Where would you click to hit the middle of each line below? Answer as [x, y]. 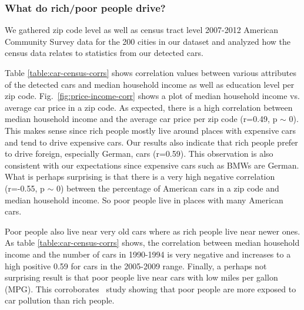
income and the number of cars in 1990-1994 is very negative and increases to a [148, 254]
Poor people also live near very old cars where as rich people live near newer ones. [153, 231]
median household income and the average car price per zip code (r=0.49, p [141, 119]
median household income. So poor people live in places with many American [144, 199]
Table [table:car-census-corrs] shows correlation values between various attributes [151, 72]
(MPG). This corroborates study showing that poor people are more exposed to [151, 288]
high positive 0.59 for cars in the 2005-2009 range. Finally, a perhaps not [136, 266]
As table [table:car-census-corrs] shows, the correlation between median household [152, 243]
